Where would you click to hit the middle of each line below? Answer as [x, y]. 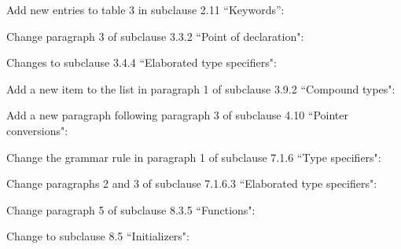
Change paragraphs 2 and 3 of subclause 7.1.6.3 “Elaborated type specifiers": [192, 183]
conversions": [37, 130]
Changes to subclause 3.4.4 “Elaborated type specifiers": [142, 62]
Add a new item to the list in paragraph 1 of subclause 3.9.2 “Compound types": [201, 88]
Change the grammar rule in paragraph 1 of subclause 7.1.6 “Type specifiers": [194, 157]
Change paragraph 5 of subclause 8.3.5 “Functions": [131, 209]
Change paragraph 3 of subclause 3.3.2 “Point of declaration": [155, 36]
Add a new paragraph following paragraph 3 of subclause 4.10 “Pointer [177, 115]
